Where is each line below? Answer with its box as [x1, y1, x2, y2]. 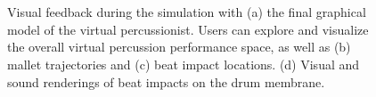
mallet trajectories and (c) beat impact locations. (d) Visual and [7, 54, 360, 73]
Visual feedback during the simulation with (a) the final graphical [7, 3, 366, 21]
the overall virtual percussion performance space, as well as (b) [7, 37, 351, 56]
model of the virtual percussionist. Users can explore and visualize [7, 20, 369, 38]
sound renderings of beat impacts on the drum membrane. [7, 72, 325, 91]
